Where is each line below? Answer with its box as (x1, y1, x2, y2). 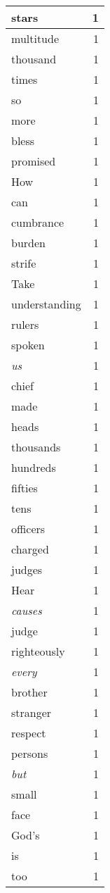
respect (11, 725, 46, 741)
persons (11, 745, 48, 761)
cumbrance (11, 214, 64, 230)
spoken (11, 337, 45, 353)
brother (11, 684, 48, 700)
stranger (11, 704, 52, 720)
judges (11, 561, 43, 577)
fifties (11, 480, 38, 496)
